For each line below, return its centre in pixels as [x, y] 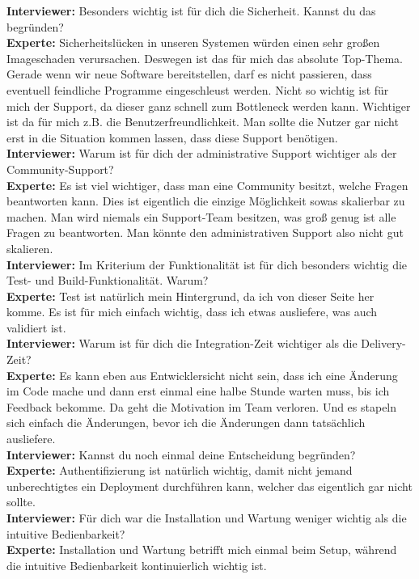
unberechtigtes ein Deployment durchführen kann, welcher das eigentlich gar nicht [209, 486]
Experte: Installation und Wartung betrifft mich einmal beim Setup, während [202, 549]
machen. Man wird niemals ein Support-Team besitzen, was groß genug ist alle [201, 216]
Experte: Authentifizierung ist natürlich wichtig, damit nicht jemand [180, 470]
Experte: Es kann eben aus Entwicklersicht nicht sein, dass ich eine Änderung [202, 375]
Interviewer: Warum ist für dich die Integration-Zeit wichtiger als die [182, 343]
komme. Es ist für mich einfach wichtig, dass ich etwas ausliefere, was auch [192, 312]
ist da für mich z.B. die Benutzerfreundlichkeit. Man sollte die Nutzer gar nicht [203, 122]
